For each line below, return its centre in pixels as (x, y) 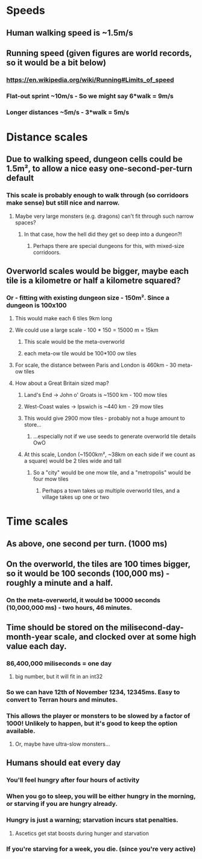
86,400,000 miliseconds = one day (59, 663)
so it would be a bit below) (56, 62)
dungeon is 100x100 (37, 305)
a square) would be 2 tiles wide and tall (73, 461)
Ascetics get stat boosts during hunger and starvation (82, 833)
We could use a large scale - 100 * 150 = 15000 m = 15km (87, 330)
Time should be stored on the (62, 627)
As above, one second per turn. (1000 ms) (87, 544)
